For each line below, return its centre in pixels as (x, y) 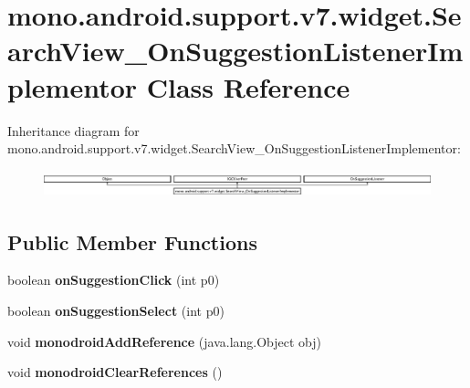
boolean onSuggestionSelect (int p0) (116, 310)
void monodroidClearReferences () (115, 372)
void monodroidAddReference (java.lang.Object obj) (165, 341)
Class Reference (248, 86)
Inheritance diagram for (73, 130)
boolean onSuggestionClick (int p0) (114, 280)
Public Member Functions (132, 241)
